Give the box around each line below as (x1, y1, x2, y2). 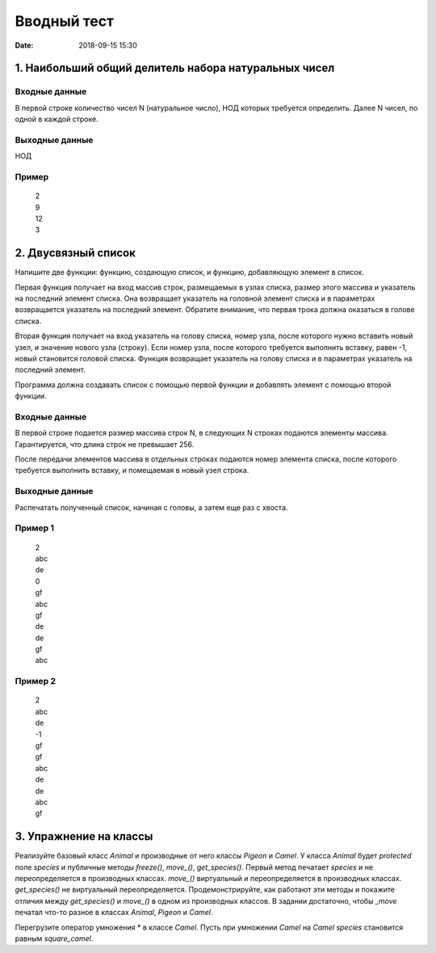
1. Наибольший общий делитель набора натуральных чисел (15, 61, 335, 75)
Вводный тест (15, 12, 115, 30)
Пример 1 (15, 522, 54, 533)
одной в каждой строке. (15, 114, 99, 124)
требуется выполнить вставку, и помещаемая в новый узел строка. (15, 466, 249, 475)
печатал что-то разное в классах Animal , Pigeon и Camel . (15, 908, 213, 917)
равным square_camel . (15, 934, 94, 943)
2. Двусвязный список (15, 247, 136, 260)
